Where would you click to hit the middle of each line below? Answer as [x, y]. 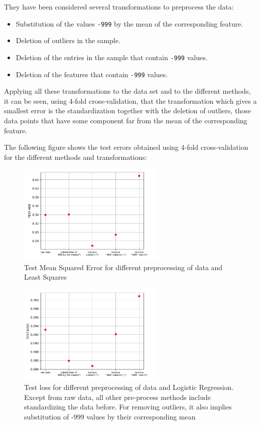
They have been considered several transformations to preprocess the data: [119, 7]
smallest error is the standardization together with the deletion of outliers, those [127, 111]
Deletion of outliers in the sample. [68, 40]
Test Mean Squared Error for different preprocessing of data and [123, 267]
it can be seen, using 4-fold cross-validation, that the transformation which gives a [130, 100]
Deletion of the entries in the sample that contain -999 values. [112, 57]
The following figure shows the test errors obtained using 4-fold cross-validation [126, 147]
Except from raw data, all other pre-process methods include [118, 397]
